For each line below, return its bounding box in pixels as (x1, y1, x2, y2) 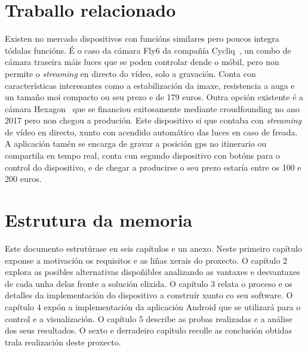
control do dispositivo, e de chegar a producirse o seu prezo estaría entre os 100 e (5, 160, 301, 173)
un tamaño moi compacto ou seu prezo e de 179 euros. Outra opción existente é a (5, 91, 304, 103)
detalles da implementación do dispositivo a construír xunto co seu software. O (5, 289, 293, 301)
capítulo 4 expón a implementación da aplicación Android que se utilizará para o (5, 300, 301, 313)
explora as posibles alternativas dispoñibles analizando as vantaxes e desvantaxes (5, 265, 300, 278)
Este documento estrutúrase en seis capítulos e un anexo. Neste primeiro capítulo (5, 242, 302, 254)
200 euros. (5, 172, 42, 185)
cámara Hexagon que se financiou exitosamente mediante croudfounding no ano (5, 102, 300, 115)
